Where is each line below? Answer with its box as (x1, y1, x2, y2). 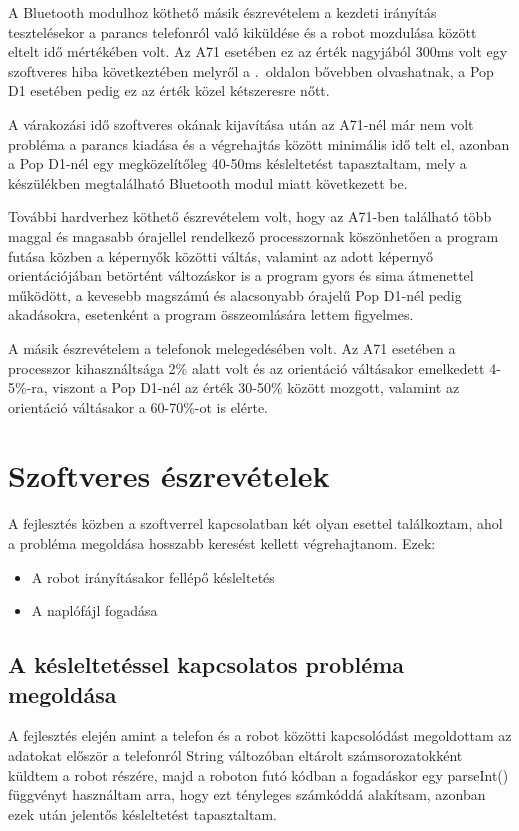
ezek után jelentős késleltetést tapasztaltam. (8, 803, 277, 824)
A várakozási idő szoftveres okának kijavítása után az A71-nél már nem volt (8, 113, 474, 134)
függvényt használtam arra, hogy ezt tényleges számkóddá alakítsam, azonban (8, 784, 486, 805)
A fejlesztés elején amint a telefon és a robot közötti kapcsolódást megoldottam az (8, 725, 512, 746)
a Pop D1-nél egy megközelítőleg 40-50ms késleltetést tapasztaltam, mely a (8, 153, 467, 174)
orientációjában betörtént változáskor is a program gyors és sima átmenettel (8, 265, 474, 286)
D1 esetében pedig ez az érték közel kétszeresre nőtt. (8, 80, 330, 101)
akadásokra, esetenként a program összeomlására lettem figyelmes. (8, 304, 414, 325)
